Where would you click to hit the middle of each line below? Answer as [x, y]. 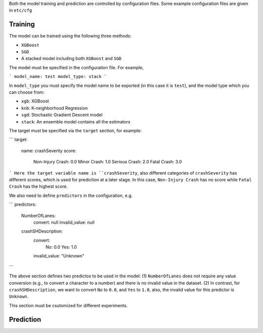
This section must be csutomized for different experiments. [68, 305]
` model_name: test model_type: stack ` [58, 77]
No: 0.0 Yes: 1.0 [61, 247]
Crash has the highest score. [38, 186]
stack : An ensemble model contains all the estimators [76, 121]
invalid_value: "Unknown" [59, 256]
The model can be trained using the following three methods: [70, 36]
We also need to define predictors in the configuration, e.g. [71, 196]
